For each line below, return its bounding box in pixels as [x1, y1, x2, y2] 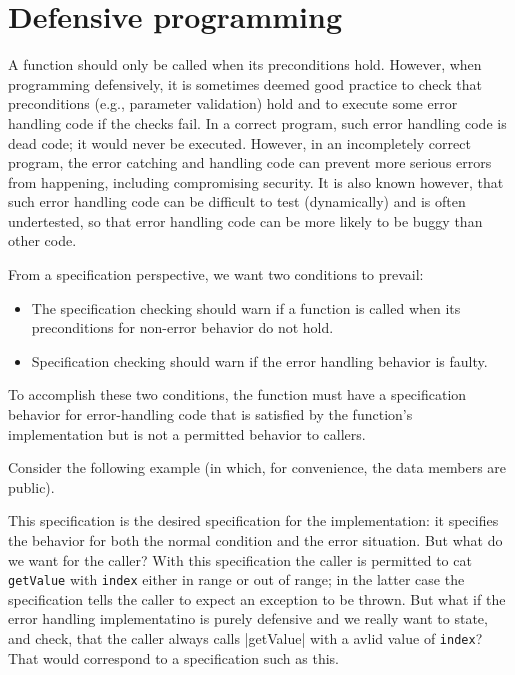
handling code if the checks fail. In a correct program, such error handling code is [8, 112, 507, 133]
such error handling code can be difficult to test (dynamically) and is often [8, 191, 466, 212]
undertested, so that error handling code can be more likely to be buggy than [8, 210, 483, 231]
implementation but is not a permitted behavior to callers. [8, 423, 366, 444]
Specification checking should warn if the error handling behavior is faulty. [31, 350, 488, 371]
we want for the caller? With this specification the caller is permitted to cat [8, 549, 472, 570]
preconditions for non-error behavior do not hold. [31, 317, 334, 338]
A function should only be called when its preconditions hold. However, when [8, 54, 482, 75]
